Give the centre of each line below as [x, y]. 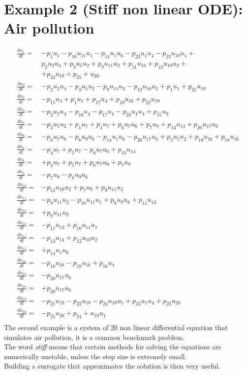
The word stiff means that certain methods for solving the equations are [113, 347]
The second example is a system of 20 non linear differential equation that [116, 327]
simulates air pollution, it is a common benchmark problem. [94, 337]
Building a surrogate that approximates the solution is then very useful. [112, 366]
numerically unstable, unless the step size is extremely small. [95, 356]
